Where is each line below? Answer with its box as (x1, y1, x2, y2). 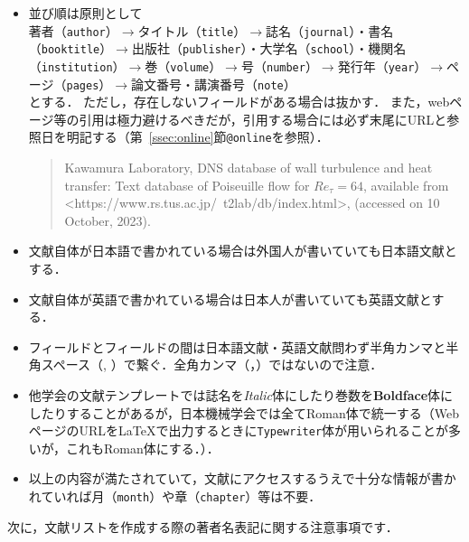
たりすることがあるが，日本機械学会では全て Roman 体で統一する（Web (41, 403, 459, 422)
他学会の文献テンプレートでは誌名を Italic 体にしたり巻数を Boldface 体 (28, 386, 441, 404)
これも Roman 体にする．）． (65, 438, 220, 457)
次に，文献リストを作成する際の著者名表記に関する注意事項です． (7, 517, 399, 536)
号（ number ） (240, 56, 318, 75)
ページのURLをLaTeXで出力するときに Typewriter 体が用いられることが (28, 421, 449, 440)
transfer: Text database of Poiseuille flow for (64, 175, 310, 194)
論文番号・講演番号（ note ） (131, 74, 296, 93)
